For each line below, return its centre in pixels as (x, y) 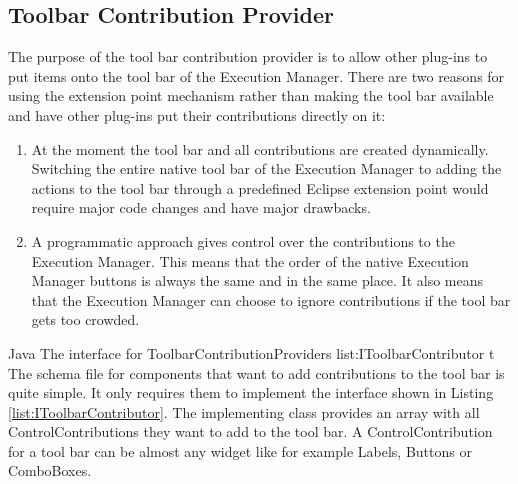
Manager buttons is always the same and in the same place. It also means (257, 280)
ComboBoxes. (50, 470)
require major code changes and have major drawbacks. (201, 207)
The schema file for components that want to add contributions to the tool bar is (256, 372)
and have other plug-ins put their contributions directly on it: (197, 114)
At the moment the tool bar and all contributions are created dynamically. (260, 148)
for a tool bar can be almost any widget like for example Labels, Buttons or (240, 450)
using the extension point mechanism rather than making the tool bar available (251, 95)
